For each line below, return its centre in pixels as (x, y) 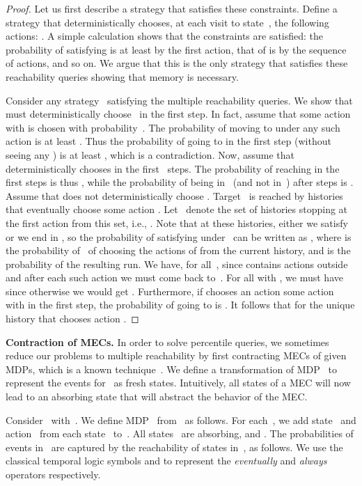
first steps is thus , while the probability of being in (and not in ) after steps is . (180, 182)
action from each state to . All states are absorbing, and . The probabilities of (180, 433)
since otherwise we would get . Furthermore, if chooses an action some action (170, 291)
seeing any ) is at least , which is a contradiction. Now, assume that (150, 154)
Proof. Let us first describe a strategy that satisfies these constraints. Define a (172, 8)
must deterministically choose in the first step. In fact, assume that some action (178, 114)
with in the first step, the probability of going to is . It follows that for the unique (180, 305)
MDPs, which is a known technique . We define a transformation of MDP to (171, 369)
